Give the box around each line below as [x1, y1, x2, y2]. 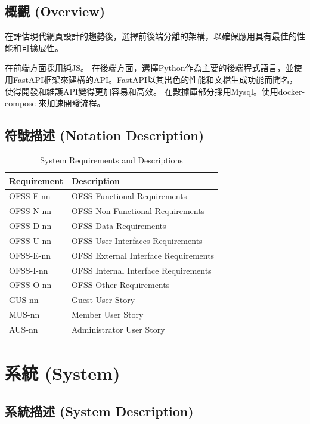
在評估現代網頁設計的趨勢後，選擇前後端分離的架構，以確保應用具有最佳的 [5, 30, 297, 42]
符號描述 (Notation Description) [5, 126, 204, 144]
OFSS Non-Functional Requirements [71, 205, 205, 217]
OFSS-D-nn [9, 219, 52, 232]
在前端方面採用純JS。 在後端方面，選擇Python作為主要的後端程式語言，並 [5, 61, 294, 74]
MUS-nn [9, 308, 40, 321]
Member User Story [71, 308, 144, 321]
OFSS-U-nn [9, 234, 51, 246]
